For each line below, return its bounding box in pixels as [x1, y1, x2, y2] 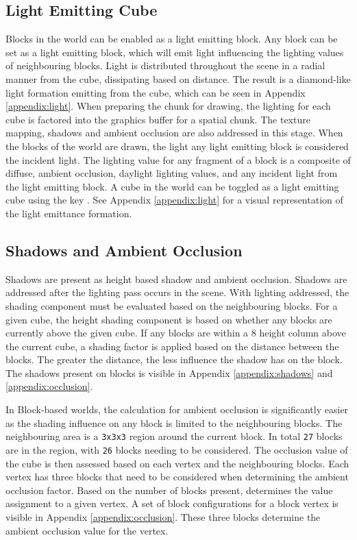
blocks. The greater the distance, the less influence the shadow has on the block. [5, 352, 343, 367]
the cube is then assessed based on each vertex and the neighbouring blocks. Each [5, 456, 349, 470]
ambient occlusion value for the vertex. [5, 523, 169, 537]
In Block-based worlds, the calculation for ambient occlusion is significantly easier [5, 402, 349, 417]
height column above [259, 326, 346, 340]
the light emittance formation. [5, 206, 132, 220]
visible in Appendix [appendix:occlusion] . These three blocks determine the [5, 509, 321, 524]
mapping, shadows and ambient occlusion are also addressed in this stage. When [5, 125, 343, 140]
